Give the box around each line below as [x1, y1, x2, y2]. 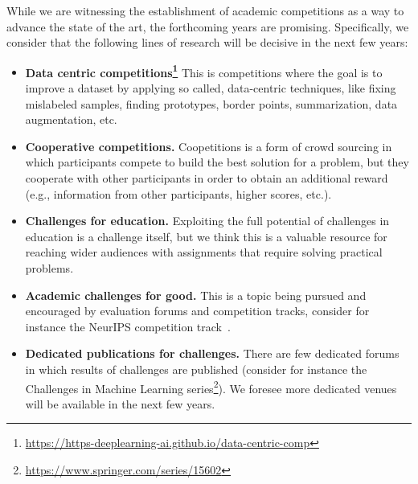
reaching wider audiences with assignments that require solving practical [25, 244, 383, 260]
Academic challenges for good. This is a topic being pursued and [25, 286, 367, 303]
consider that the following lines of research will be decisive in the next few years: [6, 34, 408, 51]
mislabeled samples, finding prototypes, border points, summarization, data [25, 95, 398, 112]
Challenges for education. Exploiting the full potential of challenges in [25, 212, 390, 229]
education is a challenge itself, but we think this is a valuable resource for [25, 228, 387, 244]
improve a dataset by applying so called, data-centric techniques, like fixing [25, 80, 396, 96]
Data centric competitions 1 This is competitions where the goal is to [25, 61, 383, 80]
